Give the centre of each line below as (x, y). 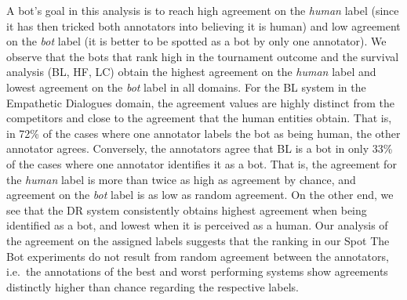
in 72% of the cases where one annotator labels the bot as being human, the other (203, 133)
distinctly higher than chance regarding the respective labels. (153, 286)
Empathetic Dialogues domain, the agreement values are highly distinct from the (201, 102)
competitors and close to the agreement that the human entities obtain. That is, (199, 118)
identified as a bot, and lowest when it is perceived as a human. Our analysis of (197, 225)
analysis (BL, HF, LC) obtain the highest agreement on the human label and (191, 72)
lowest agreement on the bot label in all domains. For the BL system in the (186, 87)
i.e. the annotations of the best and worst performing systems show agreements (197, 271)
